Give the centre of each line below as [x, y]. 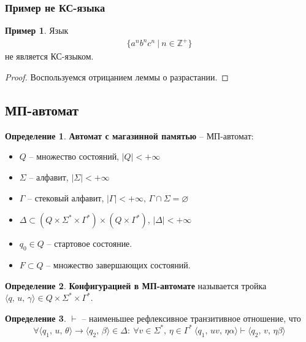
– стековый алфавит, [66, 197]
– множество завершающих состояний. [118, 264]
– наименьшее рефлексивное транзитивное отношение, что [191, 318]
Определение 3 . [36, 318]
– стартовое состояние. [90, 243]
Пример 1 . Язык [37, 30]
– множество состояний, [74, 156]
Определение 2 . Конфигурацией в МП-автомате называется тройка [136, 285]
